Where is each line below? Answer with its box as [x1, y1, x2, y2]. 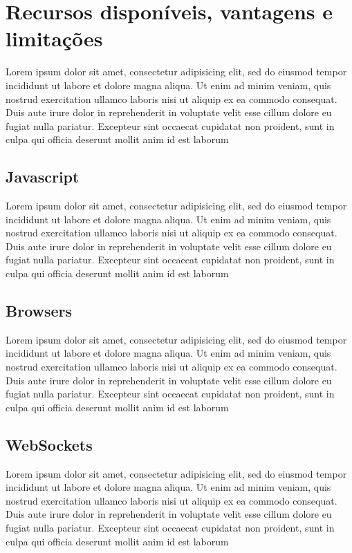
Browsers [6, 300, 73, 321]
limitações [6, 24, 103, 53]
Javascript [6, 166, 80, 187]
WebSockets [6, 433, 93, 455]
